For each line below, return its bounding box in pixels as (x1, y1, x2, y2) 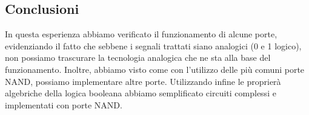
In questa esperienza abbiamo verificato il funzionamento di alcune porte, (5, 28, 277, 40)
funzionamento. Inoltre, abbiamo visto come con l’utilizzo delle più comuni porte (5, 63, 305, 75)
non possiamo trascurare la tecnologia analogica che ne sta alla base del (5, 51, 271, 64)
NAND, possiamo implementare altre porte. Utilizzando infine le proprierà (5, 75, 281, 87)
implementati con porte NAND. (5, 98, 122, 111)
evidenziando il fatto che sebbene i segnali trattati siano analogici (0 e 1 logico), (5, 39, 302, 52)
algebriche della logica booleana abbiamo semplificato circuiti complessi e (5, 87, 276, 99)
